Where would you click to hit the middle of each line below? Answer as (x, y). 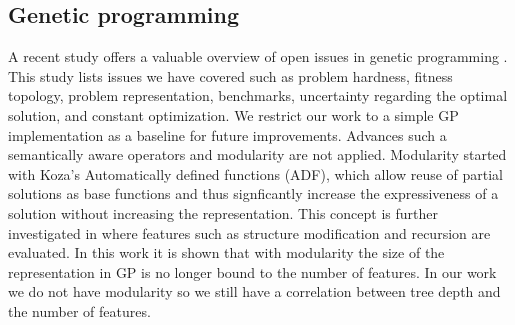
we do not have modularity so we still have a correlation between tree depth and (254, 291)
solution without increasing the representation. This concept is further (223, 212)
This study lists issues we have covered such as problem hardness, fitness (230, 75)
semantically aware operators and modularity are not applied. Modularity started (257, 154)
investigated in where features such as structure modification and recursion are (249, 232)
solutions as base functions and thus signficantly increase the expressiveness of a (253, 193)
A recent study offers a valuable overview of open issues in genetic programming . (258, 56)
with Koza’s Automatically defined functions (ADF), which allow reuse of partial (256, 173)
